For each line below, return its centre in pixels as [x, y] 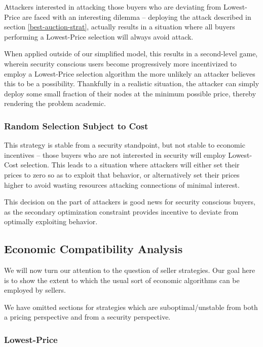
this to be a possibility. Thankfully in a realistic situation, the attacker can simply [132, 83]
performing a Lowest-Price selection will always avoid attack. [99, 36]
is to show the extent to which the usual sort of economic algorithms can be [122, 280]
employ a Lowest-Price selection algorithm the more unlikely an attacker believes [130, 73]
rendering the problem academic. [55, 103]
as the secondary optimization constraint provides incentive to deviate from [121, 211]
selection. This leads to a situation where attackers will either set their [130, 165]
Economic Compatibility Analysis [93, 249]
